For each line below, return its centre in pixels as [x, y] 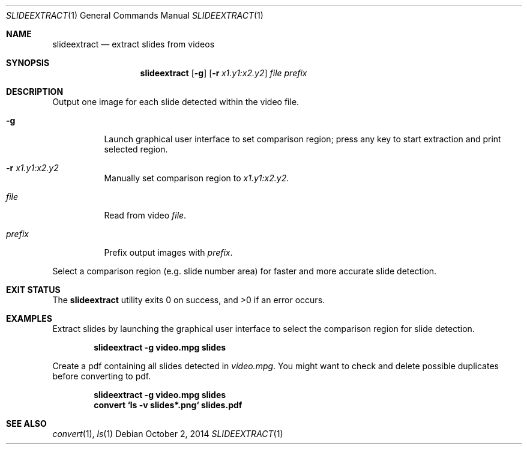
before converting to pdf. [102, 376]
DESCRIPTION [35, 92]
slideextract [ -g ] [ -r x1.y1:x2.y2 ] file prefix [224, 73]
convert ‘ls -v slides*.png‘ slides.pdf [168, 405]
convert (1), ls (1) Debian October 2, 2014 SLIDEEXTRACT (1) [168, 434]
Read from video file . [145, 215]
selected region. [136, 149]
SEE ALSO [26, 423]
